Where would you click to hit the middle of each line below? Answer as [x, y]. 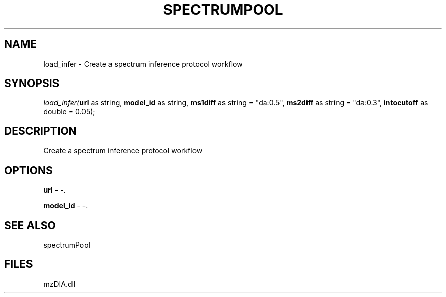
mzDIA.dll [60, 284]
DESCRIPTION [40, 131]
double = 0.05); [69, 112]
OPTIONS [29, 170]
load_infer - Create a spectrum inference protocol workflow [143, 64]
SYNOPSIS [32, 84]
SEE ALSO [30, 225]
